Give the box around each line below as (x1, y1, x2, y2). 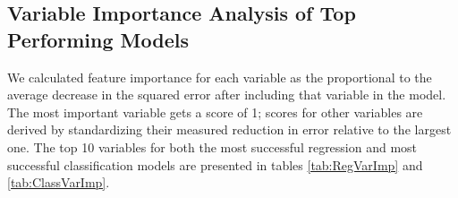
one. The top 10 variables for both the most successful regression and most (7, 137, 418, 156)
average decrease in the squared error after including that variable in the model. (7, 85, 446, 104)
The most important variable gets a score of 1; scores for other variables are (7, 102, 423, 121)
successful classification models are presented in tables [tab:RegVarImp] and (7, 155, 423, 174)
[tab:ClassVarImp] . (7, 173, 110, 192)
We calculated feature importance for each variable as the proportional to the (7, 67, 432, 86)
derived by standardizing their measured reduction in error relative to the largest (7, 120, 452, 139)
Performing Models (7, 25, 190, 53)
